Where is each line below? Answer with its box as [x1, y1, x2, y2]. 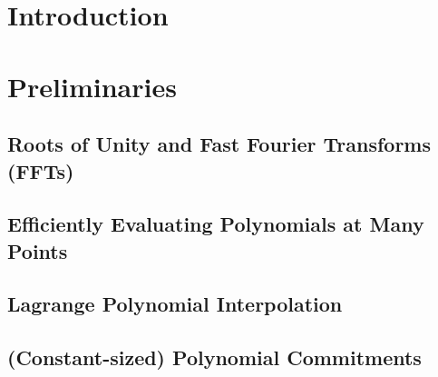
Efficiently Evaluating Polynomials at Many [7, 210, 424, 238]
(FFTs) [7, 156, 74, 184]
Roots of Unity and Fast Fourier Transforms [7, 130, 431, 158]
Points [7, 236, 68, 264]
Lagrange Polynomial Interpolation [7, 290, 343, 318]
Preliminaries [7, 67, 177, 104]
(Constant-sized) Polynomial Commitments [7, 343, 422, 372]
